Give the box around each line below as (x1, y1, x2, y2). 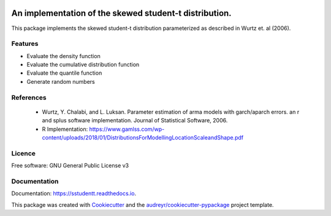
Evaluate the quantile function (26, 69, 102, 76)
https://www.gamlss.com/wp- (89, 125, 165, 133)
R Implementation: (42, 125, 88, 133)
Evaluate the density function (26, 52, 101, 59)
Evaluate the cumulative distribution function (26, 61, 140, 69)
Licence (11, 149, 36, 157)
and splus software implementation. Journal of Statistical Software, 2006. (42, 117, 228, 124)
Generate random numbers (26, 78, 95, 85)
